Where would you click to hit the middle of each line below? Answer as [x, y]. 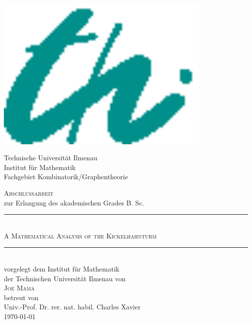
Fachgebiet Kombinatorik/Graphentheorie [66, 177]
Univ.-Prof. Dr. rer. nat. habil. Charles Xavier [72, 307]
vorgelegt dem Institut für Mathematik [62, 269]
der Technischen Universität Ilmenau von [65, 278]
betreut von [21, 297]
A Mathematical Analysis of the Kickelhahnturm [80, 235]
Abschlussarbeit [29, 193]
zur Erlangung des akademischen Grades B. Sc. [74, 202]
